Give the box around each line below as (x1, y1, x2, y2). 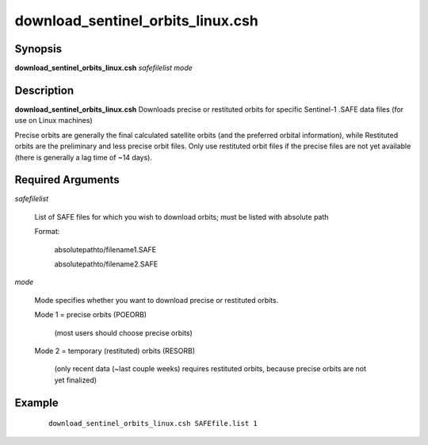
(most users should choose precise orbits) (54, 328, 193, 337)
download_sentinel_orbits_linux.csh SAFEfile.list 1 (48, 419, 258, 428)
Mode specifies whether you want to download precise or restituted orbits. (34, 295, 279, 305)
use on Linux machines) (14, 116, 93, 125)
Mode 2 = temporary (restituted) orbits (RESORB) (34, 346, 196, 355)
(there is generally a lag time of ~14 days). (14, 152, 152, 162)
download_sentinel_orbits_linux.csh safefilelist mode (14, 63, 193, 73)
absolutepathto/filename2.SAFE (54, 259, 159, 269)
